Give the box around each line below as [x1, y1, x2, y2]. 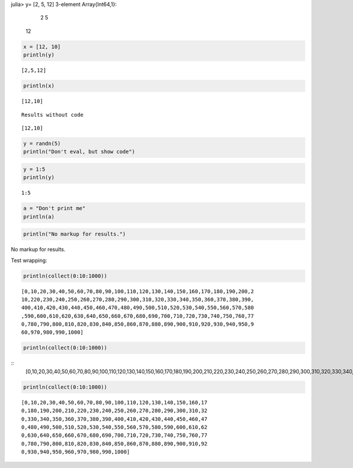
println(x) [23, 82, 55, 89]
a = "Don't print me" [23, 205, 86, 212]
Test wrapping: [11, 257, 48, 264]
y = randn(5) [23, 140, 61, 147]
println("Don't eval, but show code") [23, 148, 135, 155]
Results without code [21, 111, 84, 118]
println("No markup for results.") [23, 231, 126, 238]
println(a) [23, 213, 55, 220]
